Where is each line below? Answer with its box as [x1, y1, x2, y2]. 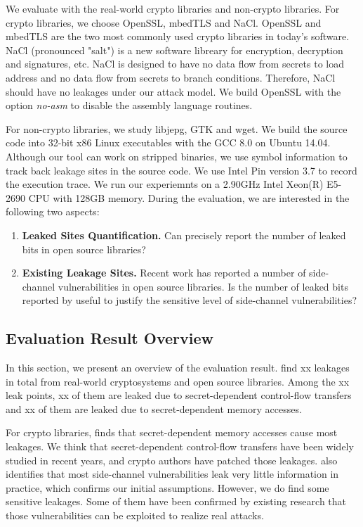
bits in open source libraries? [22, 241, 146, 256]
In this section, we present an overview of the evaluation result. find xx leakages [6, 360, 350, 375]
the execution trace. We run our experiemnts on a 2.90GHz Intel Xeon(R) [6, 177, 324, 191]
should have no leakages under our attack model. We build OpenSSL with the [6, 84, 341, 99]
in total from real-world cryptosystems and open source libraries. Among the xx [6, 374, 350, 388]
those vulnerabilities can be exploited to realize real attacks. [6, 508, 264, 523]
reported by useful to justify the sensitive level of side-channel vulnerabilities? [22, 293, 357, 307]
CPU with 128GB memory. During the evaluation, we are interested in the [28, 190, 350, 205]
